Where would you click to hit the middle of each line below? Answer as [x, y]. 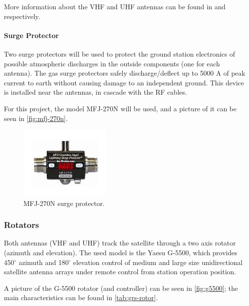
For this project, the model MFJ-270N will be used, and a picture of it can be [120, 108]
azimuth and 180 [44, 262]
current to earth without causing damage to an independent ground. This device [124, 82]
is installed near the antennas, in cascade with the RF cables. [96, 92]
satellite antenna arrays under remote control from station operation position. [120, 272]
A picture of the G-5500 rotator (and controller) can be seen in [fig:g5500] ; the [121, 288]
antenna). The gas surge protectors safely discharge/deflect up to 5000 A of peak [125, 73]
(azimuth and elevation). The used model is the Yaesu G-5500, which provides [121, 252]
